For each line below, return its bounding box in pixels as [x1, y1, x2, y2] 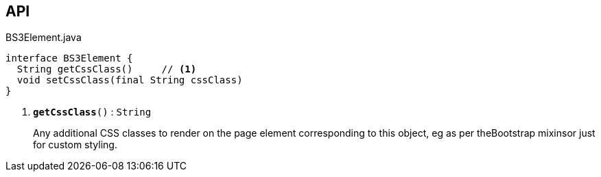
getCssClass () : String [33, 106, 152, 118]
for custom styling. [33, 139, 117, 151]
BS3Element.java [5, 31, 82, 44]
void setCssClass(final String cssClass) [16, 74, 243, 86]
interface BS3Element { [5, 53, 133, 64]
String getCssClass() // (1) [16, 64, 197, 75]
